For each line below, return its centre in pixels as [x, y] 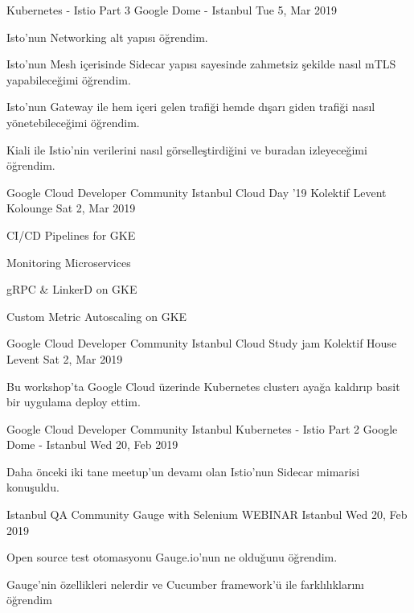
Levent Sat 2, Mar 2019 [65, 358]
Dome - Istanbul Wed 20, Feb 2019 [92, 444]
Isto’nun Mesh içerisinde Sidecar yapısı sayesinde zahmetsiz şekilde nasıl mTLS [201, 64]
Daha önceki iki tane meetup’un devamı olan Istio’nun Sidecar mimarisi [183, 471]
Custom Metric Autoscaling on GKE [97, 316]
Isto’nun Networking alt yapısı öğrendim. [107, 37]
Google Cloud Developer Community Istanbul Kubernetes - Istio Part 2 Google [202, 428]
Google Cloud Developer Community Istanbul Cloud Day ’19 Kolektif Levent [197, 192]
